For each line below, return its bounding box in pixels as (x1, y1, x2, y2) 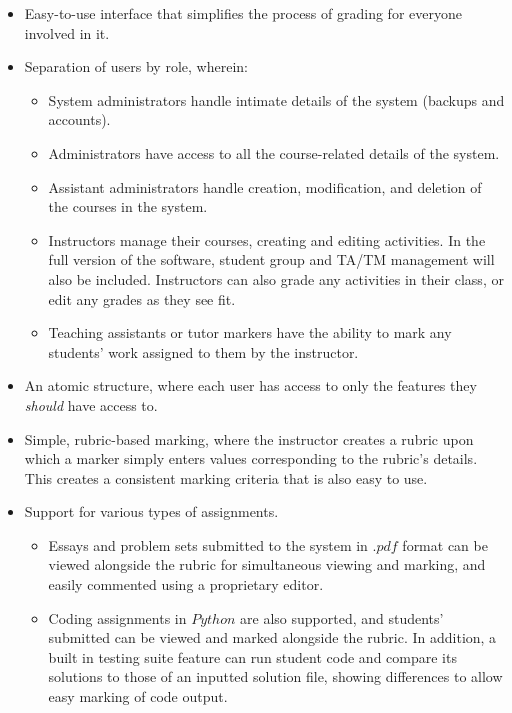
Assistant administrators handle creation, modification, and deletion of (48, 176, 482, 197)
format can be (402, 534, 488, 555)
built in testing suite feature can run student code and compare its (48, 646, 457, 667)
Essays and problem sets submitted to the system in (48, 534, 368, 555)
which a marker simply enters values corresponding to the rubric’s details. (24, 448, 478, 469)
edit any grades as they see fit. (48, 288, 236, 309)
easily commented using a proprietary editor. (48, 574, 324, 595)
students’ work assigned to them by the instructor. (48, 341, 359, 362)
